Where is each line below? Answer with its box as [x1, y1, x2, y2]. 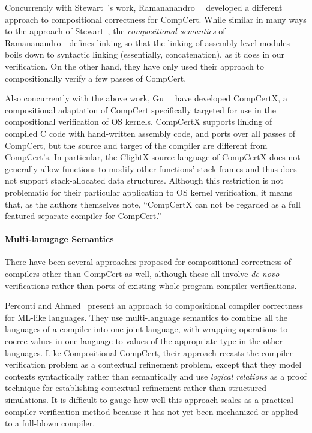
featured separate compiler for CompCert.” [5, 209, 161, 222]
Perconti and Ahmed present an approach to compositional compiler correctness [5, 299, 303, 312]
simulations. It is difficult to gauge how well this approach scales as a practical [5, 393, 293, 406]
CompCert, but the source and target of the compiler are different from [5, 139, 268, 151]
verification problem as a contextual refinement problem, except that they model [5, 358, 302, 371]
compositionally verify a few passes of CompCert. [5, 71, 187, 84]
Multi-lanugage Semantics [5, 233, 114, 245]
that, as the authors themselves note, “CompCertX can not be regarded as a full [5, 197, 301, 210]
